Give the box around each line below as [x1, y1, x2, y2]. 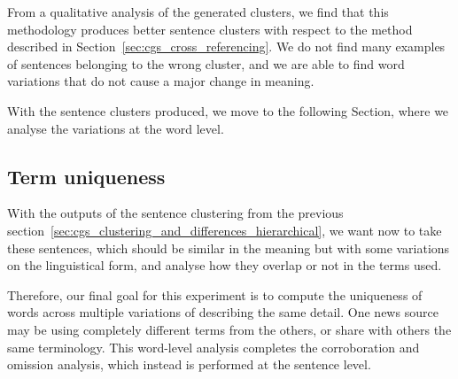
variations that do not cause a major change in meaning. [7, 72, 314, 90]
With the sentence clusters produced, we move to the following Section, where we [7, 101, 449, 120]
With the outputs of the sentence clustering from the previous [7, 204, 344, 222]
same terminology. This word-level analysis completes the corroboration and [7, 337, 420, 356]
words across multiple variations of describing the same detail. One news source [7, 303, 439, 321]
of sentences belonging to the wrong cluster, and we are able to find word [7, 54, 405, 73]
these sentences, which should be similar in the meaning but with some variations [7, 238, 450, 257]
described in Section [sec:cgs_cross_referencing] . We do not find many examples [7, 37, 446, 56]
